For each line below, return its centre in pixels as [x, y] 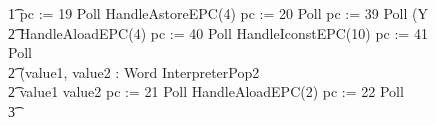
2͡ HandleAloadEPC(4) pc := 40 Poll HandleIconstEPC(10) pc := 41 [218, 32]
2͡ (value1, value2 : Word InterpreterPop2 [134, 71]
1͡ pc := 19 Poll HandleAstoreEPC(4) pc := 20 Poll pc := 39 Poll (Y [218, 13]
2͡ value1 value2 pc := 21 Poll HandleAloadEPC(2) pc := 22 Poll [206, 91]
